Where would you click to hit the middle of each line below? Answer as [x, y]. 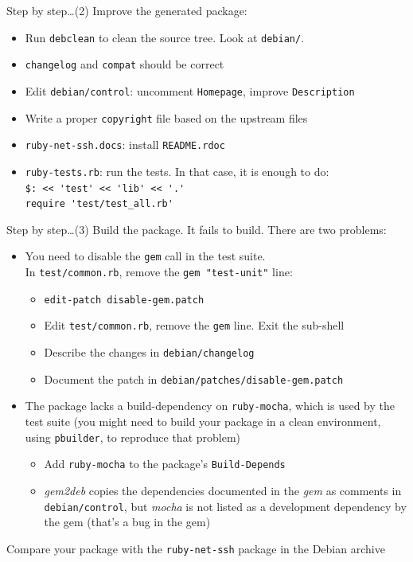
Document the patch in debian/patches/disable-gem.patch [194, 379]
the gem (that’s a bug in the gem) [127, 522]
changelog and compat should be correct [125, 64]
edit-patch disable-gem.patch [124, 300]
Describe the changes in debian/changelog [149, 352]
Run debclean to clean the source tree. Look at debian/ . [165, 37]
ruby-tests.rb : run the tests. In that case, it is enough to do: [177, 171]
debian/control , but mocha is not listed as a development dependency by [225, 506]
